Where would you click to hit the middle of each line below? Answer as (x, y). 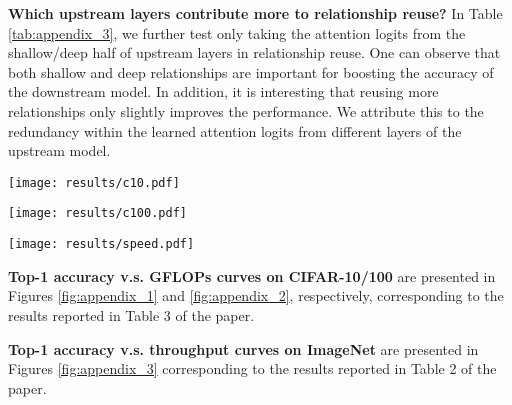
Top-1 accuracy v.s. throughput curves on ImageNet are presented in (243, 348)
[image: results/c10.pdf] (94, 182)
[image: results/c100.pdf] (97, 213)
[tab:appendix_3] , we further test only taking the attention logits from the (237, 32)
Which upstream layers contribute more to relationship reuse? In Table (255, 13)
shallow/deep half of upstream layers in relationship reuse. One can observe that (254, 52)
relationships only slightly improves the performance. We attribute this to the (246, 110)
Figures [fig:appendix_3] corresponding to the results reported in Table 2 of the (252, 368)
